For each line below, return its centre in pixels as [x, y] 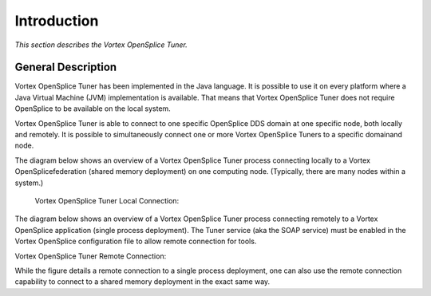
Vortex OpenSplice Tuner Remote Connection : [91, 256]
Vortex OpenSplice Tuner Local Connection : [107, 200]
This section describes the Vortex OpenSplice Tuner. [101, 45]
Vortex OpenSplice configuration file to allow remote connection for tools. [136, 241]
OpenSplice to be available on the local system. [93, 109]
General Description [66, 67]
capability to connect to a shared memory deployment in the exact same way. [142, 282]
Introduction [57, 21]
